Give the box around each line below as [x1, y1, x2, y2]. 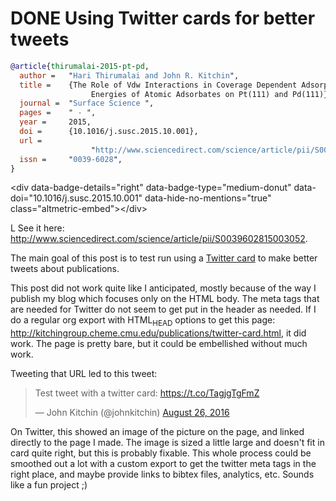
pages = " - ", [19, 108, 97, 118]
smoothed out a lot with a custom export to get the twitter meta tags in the [10, 458, 317, 470]
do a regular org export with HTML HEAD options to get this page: [10, 314, 276, 329]
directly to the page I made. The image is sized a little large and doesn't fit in [10, 437, 325, 449]
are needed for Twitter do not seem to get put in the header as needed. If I [10, 303, 317, 316]
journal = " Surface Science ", [19, 98, 155, 109]
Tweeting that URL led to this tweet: [10, 368, 158, 380]
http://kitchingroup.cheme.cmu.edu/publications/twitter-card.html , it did [10, 327, 307, 339]
